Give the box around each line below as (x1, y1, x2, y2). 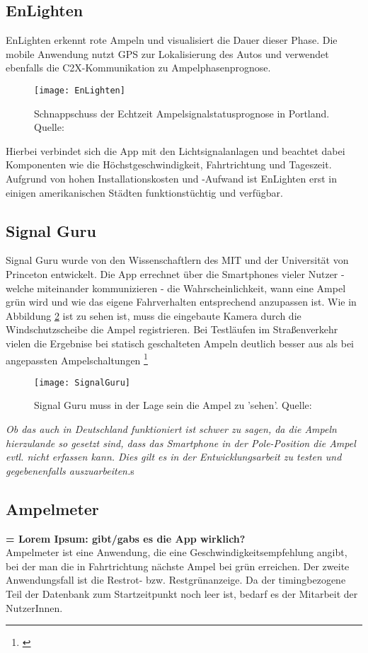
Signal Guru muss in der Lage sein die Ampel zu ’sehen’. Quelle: (34, 398, 312, 412)
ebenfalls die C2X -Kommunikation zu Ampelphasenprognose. (6, 60, 271, 75)
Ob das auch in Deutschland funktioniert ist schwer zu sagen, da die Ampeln (6, 422, 337, 437)
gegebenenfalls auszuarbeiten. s (6, 463, 134, 478)
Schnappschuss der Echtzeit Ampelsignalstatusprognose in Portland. (34, 105, 330, 120)
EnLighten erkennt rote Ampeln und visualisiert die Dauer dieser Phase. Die (6, 33, 338, 47)
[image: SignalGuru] (34, 377, 131, 388)
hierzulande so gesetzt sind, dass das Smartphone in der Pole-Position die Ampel (6, 435, 356, 450)
